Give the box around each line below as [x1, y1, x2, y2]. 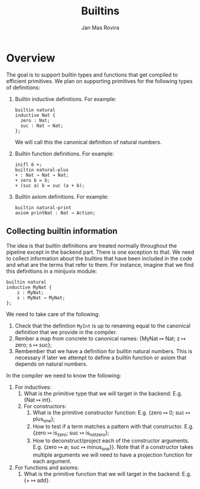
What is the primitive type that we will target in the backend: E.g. [23, 390, 183, 397]
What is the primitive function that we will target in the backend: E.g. [23, 470, 192, 477]
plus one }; [32, 415, 55, 424]
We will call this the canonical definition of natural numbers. [14, 138, 162, 145]
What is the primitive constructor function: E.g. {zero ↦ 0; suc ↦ [32, 409, 190, 416]
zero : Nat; [20, 117, 50, 123]
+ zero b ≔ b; [14, 177, 50, 183]
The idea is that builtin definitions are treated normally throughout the [6, 242, 177, 249]
